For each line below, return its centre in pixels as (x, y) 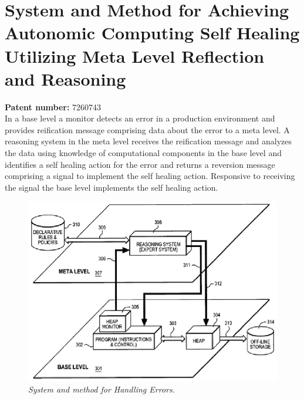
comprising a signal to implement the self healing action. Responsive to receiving (150, 176)
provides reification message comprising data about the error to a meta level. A (147, 129)
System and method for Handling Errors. (102, 389)
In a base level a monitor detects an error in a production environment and (140, 118)
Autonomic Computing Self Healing (152, 33)
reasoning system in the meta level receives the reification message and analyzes (148, 141)
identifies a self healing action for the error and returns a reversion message (140, 164)
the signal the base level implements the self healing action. (112, 187)
